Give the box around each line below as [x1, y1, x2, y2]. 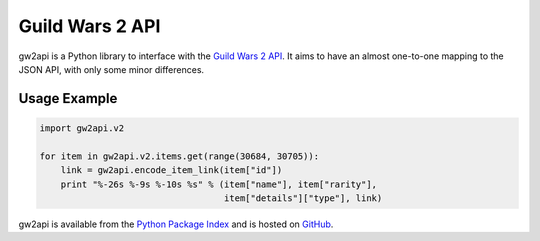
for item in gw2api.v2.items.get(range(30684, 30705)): [39, 150, 320, 162]
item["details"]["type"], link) [223, 192, 383, 204]
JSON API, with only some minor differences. [18, 63, 205, 75]
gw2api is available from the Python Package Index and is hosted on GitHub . [18, 218, 334, 230]
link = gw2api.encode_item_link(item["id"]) [60, 165, 283, 176]
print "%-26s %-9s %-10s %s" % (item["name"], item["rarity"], [60, 178, 378, 190]
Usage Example [18, 90, 118, 107]
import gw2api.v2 [39, 122, 125, 134]
